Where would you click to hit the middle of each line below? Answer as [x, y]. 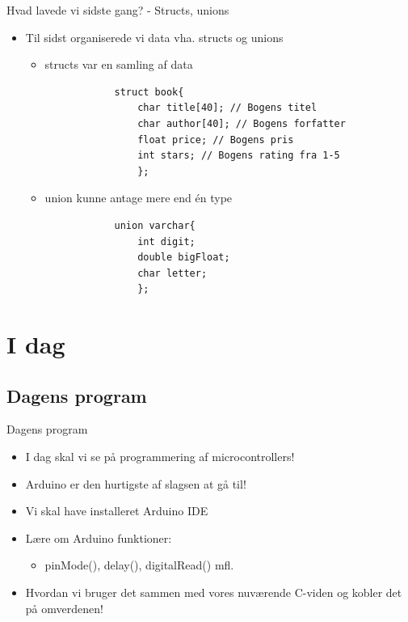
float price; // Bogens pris [216, 140]
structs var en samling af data [119, 64]
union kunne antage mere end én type [139, 198]
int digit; [166, 241]
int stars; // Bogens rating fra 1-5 [239, 156]
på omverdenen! [64, 608]
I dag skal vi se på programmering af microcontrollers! [160, 457]
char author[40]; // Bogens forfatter [242, 123]
